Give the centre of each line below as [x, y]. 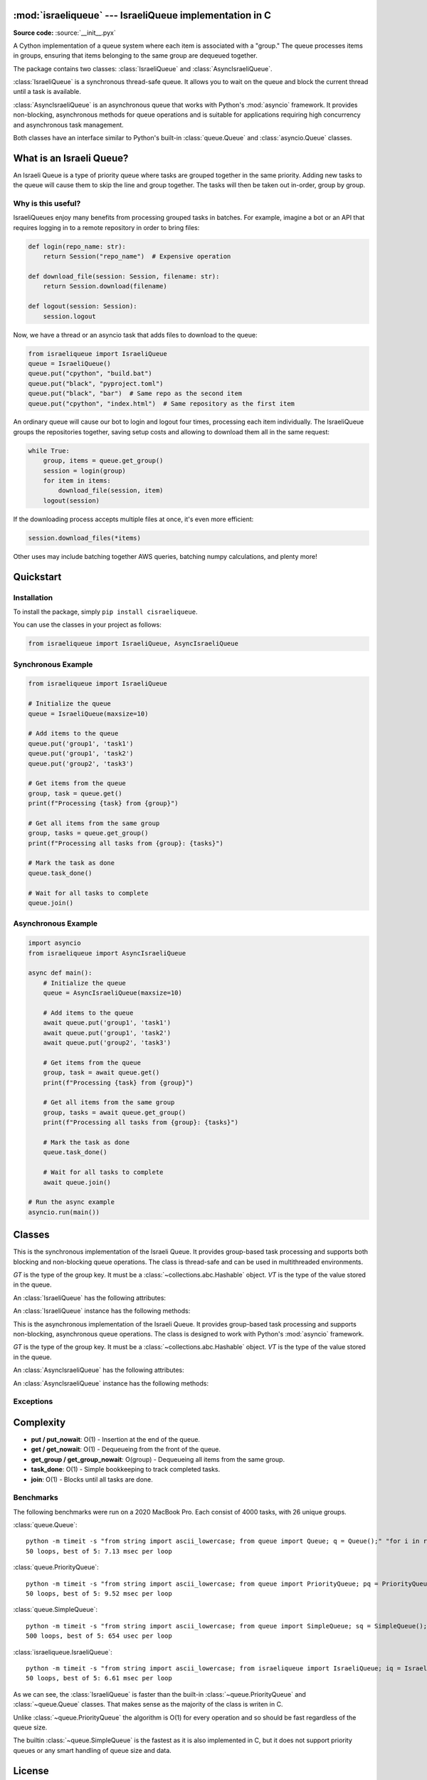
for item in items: [77, 481]
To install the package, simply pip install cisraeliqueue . [105, 612]
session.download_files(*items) [85, 538]
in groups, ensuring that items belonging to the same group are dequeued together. [135, 56]
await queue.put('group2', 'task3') [107, 1043]
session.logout [69, 316]
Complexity [39, 1422]
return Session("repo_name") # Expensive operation [137, 257]
